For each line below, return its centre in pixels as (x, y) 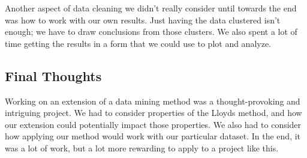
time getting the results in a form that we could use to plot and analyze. (138, 43)
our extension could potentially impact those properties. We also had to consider (153, 124)
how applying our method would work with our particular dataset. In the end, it (153, 136)
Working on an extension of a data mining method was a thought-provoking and (153, 101)
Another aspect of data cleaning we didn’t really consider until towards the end (151, 8)
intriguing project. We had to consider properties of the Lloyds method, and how (153, 113)
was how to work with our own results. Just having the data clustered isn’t (143, 20)
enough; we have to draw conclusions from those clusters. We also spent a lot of (151, 32)
